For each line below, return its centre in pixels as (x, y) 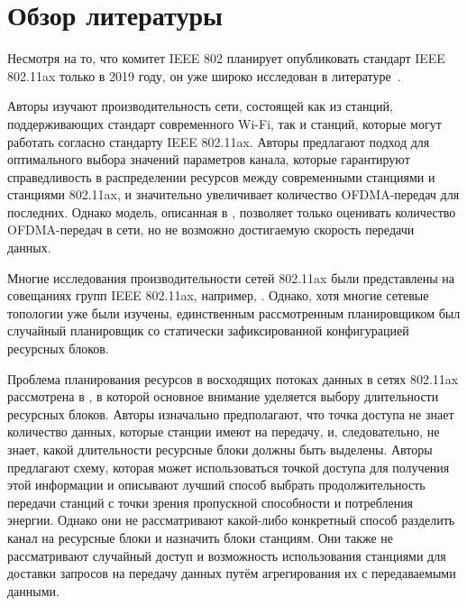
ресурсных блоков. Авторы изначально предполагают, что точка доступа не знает (231, 413)
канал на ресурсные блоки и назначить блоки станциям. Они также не (201, 537)
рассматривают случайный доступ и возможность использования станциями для (227, 555)
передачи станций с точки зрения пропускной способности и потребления (211, 502)
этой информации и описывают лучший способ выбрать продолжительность (216, 485)
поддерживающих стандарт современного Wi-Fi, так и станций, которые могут (224, 123)
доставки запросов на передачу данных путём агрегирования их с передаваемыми (232, 573)
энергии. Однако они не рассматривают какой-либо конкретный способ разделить (231, 520)
